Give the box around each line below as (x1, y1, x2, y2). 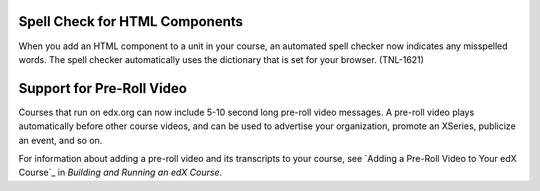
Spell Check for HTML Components (18, 13, 244, 30)
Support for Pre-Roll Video (18, 80, 187, 97)
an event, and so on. (18, 134, 103, 146)
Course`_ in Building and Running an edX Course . (18, 166, 223, 179)
